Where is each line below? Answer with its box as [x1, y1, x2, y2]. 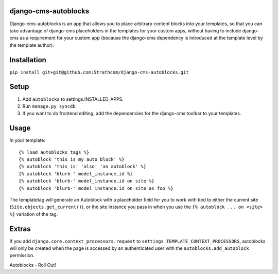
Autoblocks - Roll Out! [9, 262, 57, 268]
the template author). [9, 42, 54, 48]
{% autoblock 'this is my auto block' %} [19, 156, 125, 162]
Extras [9, 224, 31, 233]
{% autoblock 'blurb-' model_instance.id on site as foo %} [19, 185, 173, 191]
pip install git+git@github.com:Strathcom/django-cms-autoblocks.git [9, 69, 189, 75]
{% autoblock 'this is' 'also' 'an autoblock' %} [19, 163, 147, 170]
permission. [9, 252, 34, 259]
